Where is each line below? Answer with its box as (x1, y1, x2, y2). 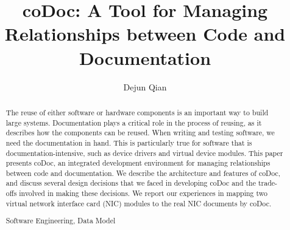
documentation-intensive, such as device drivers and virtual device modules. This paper (5, 147, 283, 158)
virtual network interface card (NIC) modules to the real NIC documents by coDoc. (5, 198, 272, 208)
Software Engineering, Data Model (5, 215, 116, 226)
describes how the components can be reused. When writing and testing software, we (5, 127, 275, 138)
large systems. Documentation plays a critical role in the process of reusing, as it (5, 117, 262, 127)
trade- (258, 178, 278, 188)
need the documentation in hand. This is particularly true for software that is (5, 137, 252, 147)
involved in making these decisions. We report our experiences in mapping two (19, 188, 267, 198)
